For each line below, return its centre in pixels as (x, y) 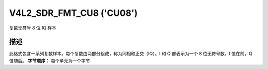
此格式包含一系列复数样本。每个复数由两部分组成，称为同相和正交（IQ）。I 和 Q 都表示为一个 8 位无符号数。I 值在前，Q (131, 54)
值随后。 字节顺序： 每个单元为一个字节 (50, 61)
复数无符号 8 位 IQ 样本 (33, 28)
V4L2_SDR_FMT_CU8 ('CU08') (73, 13)
